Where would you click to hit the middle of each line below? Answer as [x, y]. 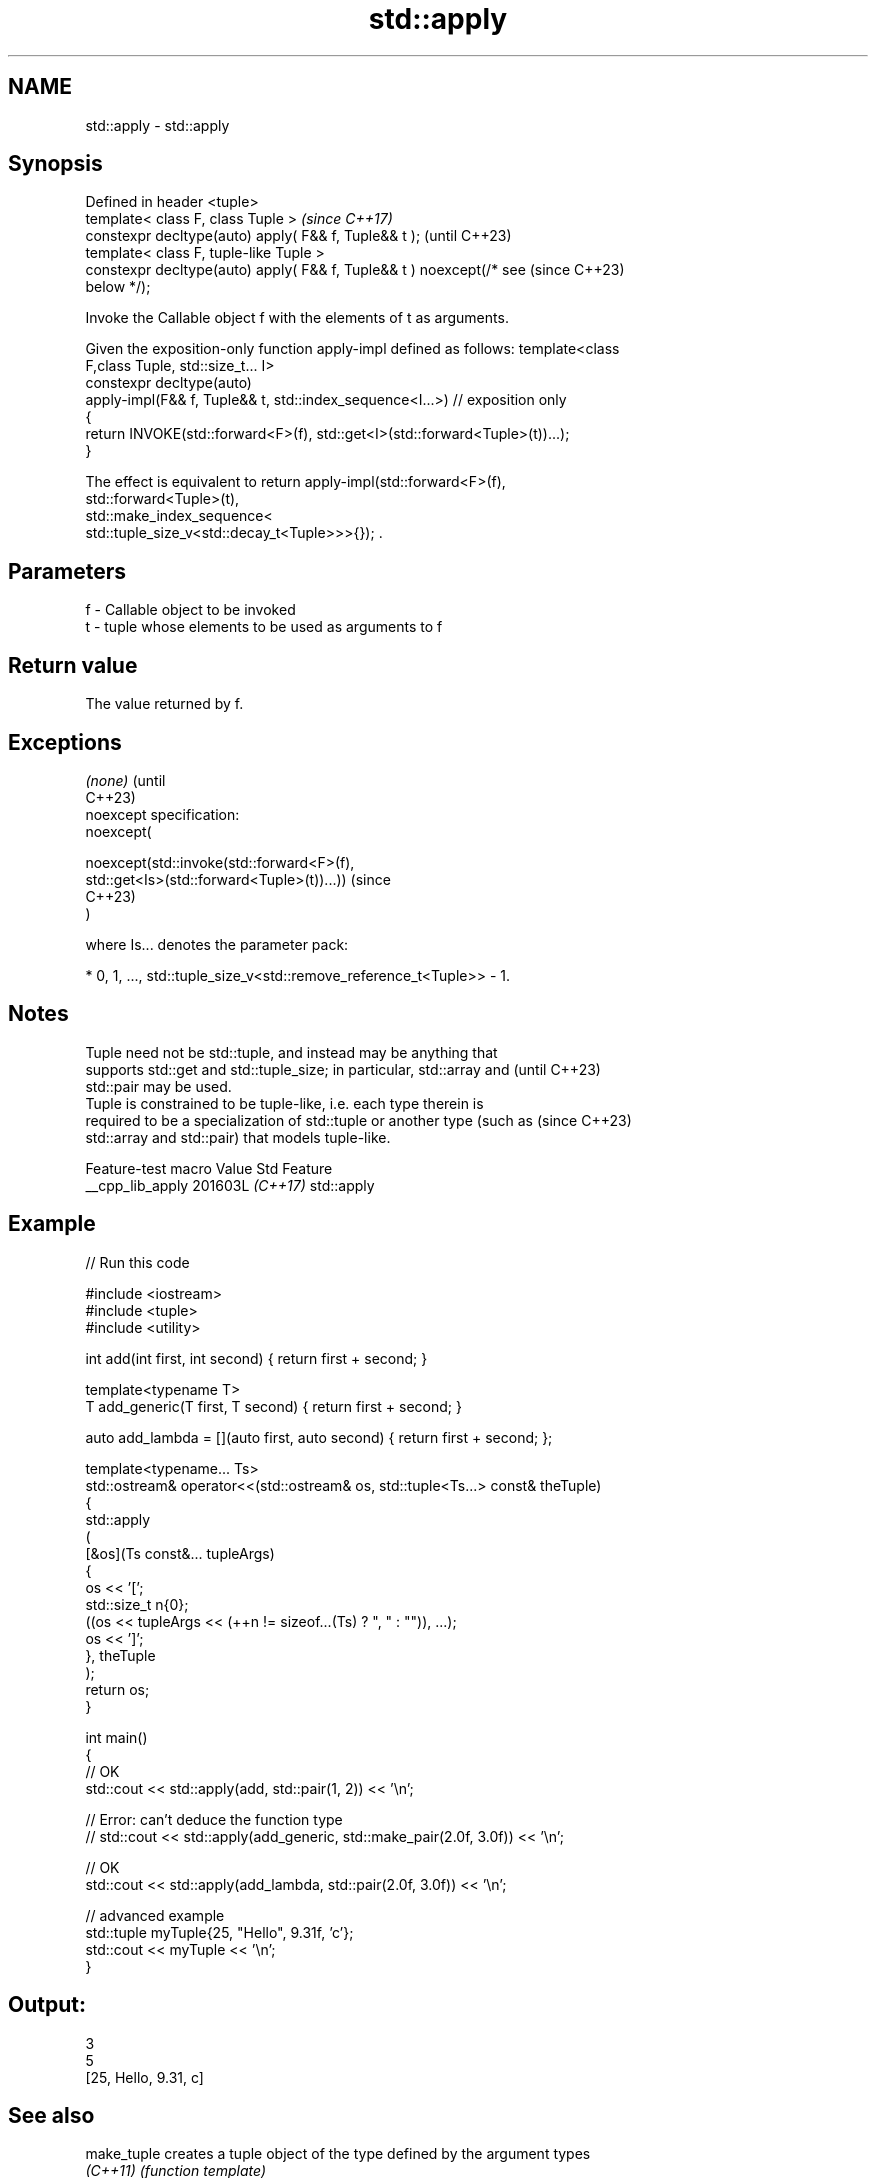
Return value [73, 665]
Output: [47, 2005]
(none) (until [125, 780]
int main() [116, 1737]
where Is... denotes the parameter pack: [217, 944]
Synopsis [55, 164]
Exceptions [65, 742]
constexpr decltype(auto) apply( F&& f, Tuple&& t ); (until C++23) [298, 236]
